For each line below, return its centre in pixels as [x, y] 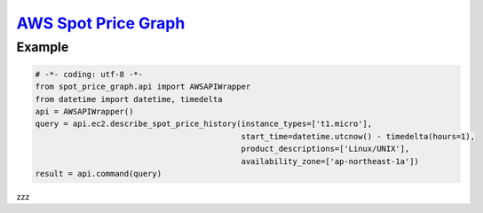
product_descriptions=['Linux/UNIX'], [325, 149]
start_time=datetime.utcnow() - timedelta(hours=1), [358, 136]
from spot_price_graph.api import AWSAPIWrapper [143, 87]
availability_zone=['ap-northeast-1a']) [330, 161]
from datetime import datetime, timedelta [129, 99]
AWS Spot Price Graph [101, 23]
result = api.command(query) [99, 174]
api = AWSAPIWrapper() [84, 111]
